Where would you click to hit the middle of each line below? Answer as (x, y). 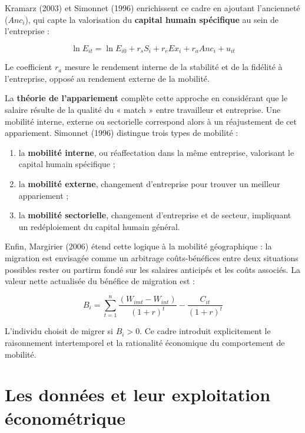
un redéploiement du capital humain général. (99, 226)
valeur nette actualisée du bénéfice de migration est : (100, 281)
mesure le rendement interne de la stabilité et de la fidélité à (173, 67)
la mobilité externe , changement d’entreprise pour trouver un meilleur (149, 183)
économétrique (65, 417)
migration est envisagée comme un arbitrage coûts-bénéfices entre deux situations (152, 257)
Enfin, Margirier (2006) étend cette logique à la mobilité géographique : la (138, 246)
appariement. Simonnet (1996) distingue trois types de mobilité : (122, 133)
